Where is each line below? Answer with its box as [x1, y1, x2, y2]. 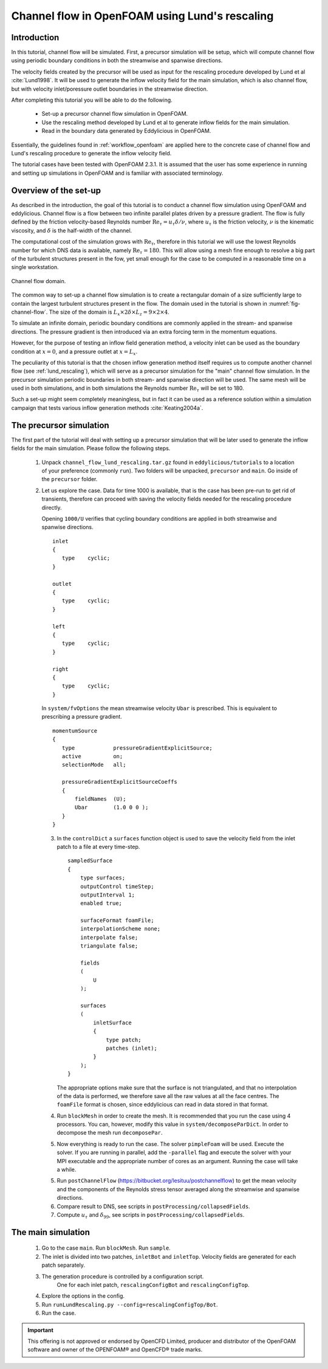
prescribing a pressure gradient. [41, 713, 123, 720]
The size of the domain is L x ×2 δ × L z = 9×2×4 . [49, 308, 169, 317]
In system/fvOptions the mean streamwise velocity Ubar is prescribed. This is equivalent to [41, 705, 278, 712]
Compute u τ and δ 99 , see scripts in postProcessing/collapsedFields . [56, 1211, 245, 1220]
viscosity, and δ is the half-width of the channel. [11, 227, 132, 234]
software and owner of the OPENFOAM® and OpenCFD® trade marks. [27, 1346, 203, 1353]
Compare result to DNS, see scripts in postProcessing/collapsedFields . [56, 1203, 250, 1210]
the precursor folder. [41, 476, 98, 483]
